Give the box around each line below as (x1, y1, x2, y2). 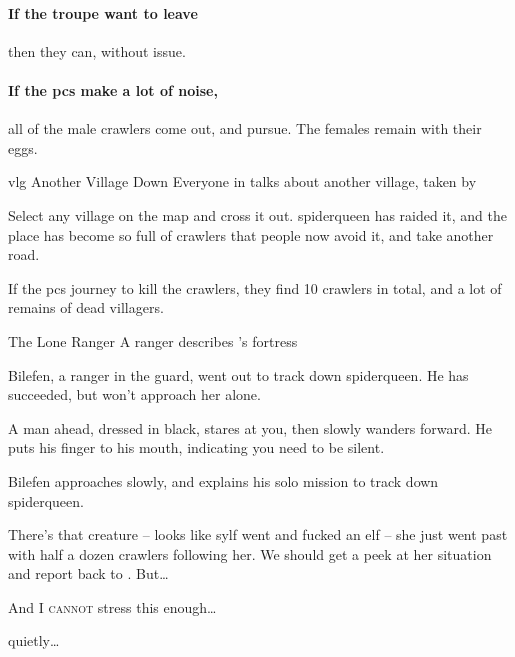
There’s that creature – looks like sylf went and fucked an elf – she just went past (8, 524, 508, 545)
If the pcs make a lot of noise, (8, 79, 218, 100)
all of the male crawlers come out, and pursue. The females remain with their (8, 118, 482, 139)
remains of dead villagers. (8, 297, 164, 318)
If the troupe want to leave (8, 2, 198, 23)
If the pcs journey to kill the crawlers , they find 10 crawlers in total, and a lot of (8, 277, 502, 298)
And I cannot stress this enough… (8, 596, 217, 617)
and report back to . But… (8, 563, 169, 584)
